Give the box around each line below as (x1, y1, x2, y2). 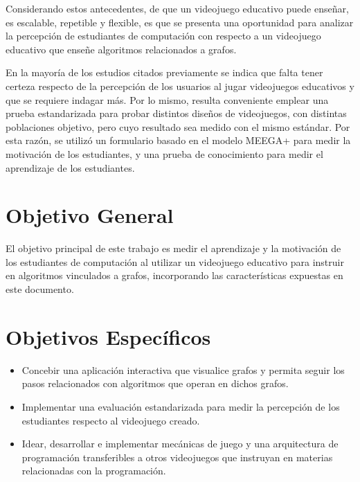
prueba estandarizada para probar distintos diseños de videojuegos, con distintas (6, 106, 347, 120)
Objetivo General (6, 201, 174, 229)
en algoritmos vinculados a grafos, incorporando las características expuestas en (6, 268, 343, 283)
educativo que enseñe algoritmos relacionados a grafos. (6, 42, 237, 56)
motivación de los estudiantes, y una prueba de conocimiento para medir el (6, 146, 323, 161)
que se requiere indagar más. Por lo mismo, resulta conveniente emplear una (6, 92, 329, 107)
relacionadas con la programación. (21, 463, 166, 478)
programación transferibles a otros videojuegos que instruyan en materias (21, 449, 333, 464)
